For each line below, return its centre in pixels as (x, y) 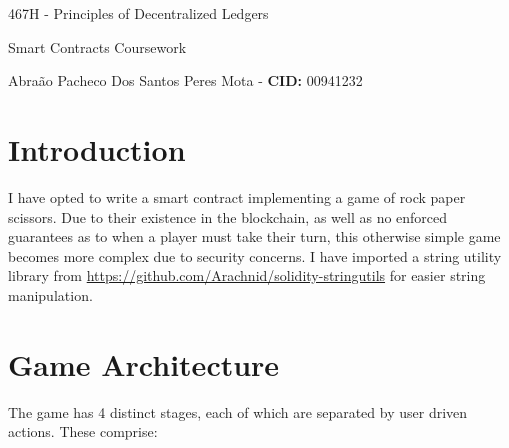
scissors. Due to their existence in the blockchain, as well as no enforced (228, 216)
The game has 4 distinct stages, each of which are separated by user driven (238, 411)
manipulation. (50, 294)
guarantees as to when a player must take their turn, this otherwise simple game (254, 236)
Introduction (97, 148)
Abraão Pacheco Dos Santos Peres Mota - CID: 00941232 (185, 80)
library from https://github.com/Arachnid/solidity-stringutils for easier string (247, 275)
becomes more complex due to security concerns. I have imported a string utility (255, 255)
